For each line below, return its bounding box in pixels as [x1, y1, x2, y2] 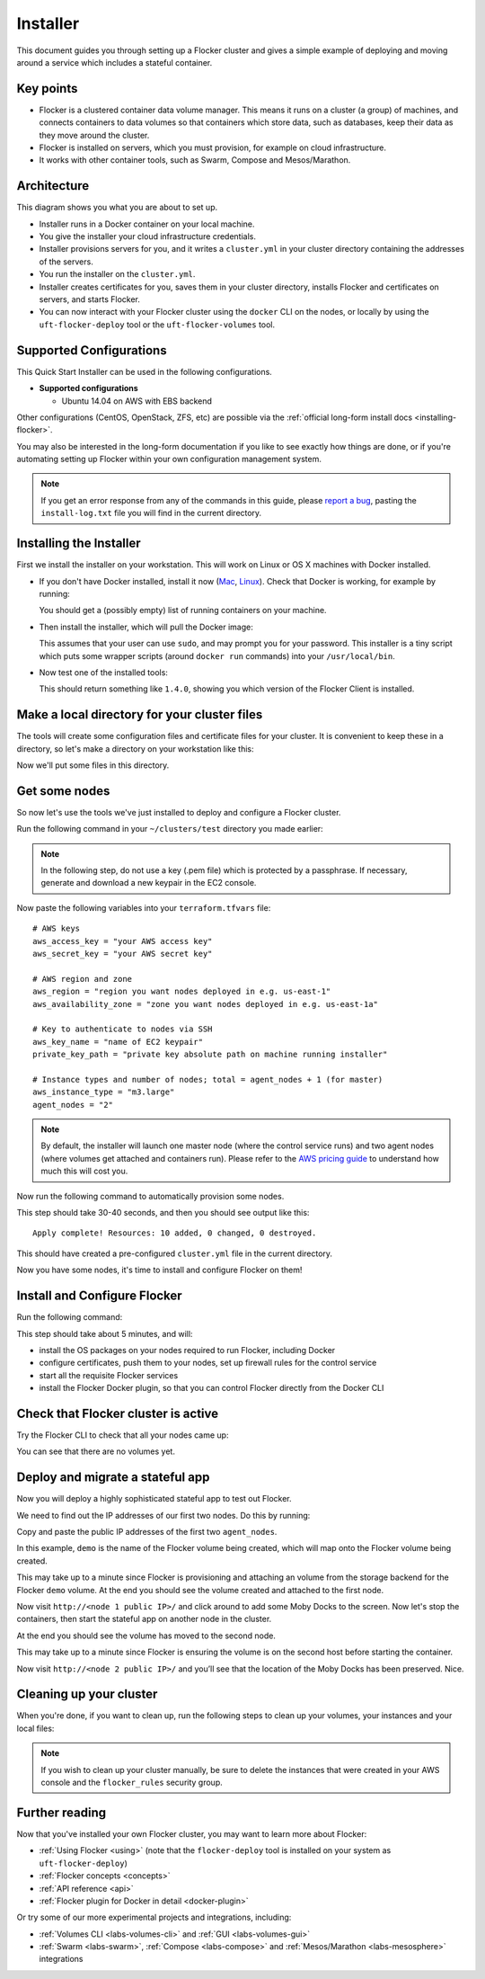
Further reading [16, 1805, 107, 1820]
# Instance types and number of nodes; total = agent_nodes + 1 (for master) [32, 1074, 384, 1084]
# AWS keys [32, 923, 81, 934]
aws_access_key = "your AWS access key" [32, 936, 213, 946]
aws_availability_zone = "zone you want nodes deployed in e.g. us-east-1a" [32, 999, 379, 1009]
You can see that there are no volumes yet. [16, 1446, 175, 1457]
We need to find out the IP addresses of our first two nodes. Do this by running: [16, 1510, 311, 1520]
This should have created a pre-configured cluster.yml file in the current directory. [16, 1248, 332, 1259]
